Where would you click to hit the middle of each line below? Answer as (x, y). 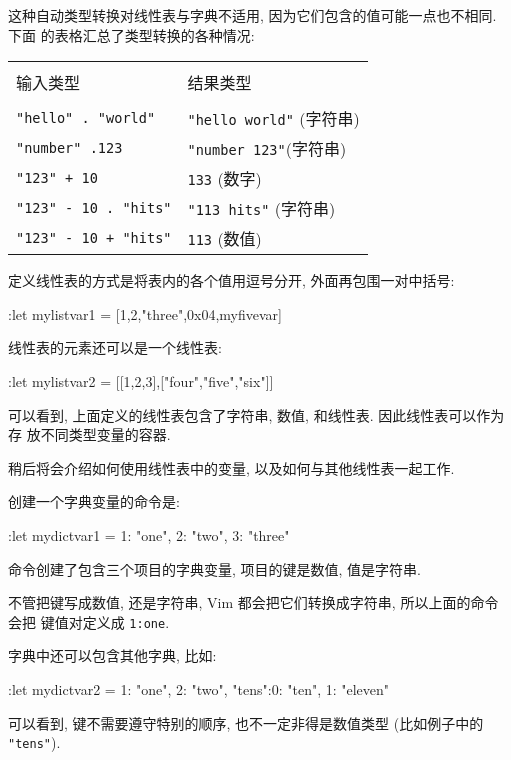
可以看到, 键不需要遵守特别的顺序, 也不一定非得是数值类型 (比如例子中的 (246, 722)
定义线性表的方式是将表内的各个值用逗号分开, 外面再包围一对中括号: (231, 280)
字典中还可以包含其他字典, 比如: (112, 655)
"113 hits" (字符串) (261, 209)
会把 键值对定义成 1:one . (89, 621)
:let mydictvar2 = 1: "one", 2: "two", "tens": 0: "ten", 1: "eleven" (199, 688)
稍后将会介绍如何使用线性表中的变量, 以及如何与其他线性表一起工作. (231, 467)
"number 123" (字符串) (267, 149)
